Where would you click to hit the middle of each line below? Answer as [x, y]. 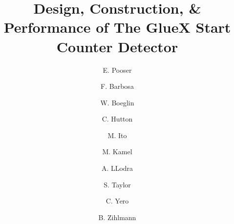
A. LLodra [117, 168]
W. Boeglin [117, 102]
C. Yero [117, 201]
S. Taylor [117, 184]
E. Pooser [117, 70]
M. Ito [117, 135]
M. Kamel [117, 152]
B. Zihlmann [117, 217]
